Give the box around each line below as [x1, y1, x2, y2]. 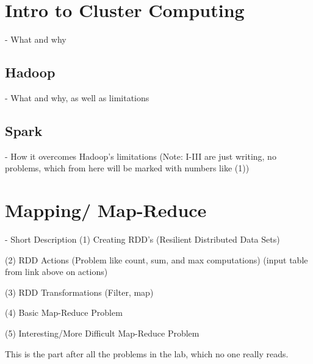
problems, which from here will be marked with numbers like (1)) [5, 162, 250, 174]
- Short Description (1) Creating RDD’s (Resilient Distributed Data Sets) [5, 233, 280, 246]
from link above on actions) [5, 265, 108, 278]
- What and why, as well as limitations [5, 91, 149, 104]
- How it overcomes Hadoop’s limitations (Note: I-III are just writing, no [5, 149, 276, 162]
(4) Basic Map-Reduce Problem [5, 306, 123, 319]
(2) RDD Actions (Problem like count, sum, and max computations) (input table [5, 253, 308, 266]
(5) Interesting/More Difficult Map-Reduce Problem [5, 327, 200, 339]
